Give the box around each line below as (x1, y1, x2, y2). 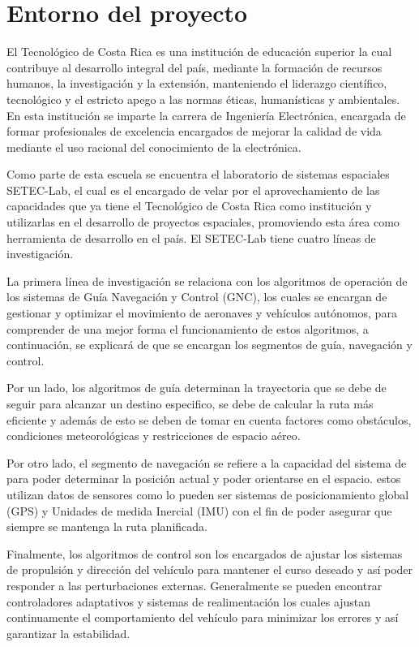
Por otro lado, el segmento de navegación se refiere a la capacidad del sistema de (6, 454, 407, 471)
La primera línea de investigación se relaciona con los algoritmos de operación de (6, 272, 408, 289)
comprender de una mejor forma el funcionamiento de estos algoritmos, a (6, 320, 369, 337)
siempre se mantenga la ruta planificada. (6, 518, 207, 535)
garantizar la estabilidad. (6, 624, 130, 641)
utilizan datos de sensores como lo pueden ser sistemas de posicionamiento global (6, 485, 409, 503)
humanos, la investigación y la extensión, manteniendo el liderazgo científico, (6, 75, 387, 92)
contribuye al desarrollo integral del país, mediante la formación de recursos (6, 58, 383, 75)
